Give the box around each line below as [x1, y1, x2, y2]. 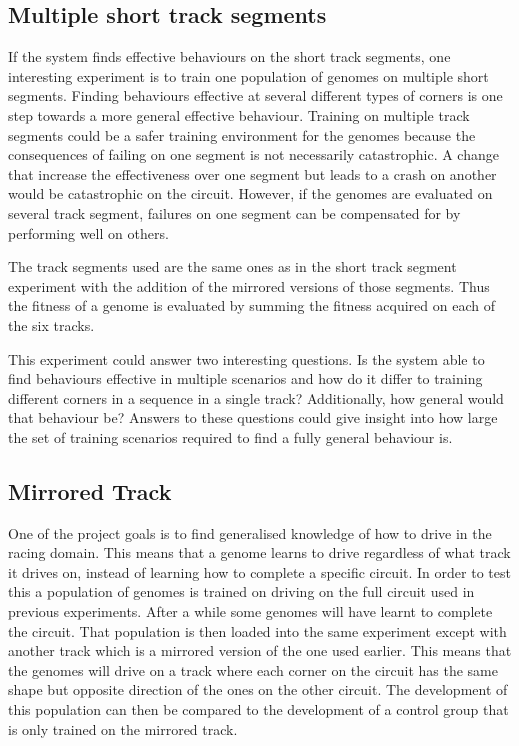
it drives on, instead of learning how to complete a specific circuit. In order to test [8, 561, 511, 582]
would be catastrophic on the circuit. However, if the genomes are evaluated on [8, 183, 493, 204]
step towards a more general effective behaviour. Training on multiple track [8, 104, 470, 125]
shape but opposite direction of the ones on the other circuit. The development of [8, 679, 508, 700]
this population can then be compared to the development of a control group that [8, 699, 509, 720]
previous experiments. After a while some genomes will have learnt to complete [8, 601, 493, 622]
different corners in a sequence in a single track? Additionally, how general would [8, 387, 504, 408]
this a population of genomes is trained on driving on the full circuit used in [8, 581, 475, 602]
